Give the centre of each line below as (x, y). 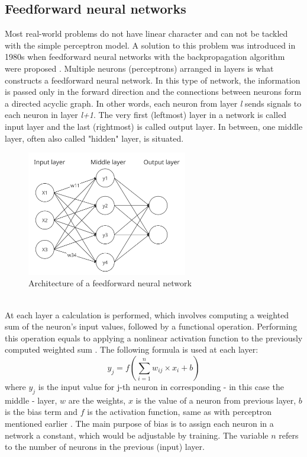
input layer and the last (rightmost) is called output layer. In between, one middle (154, 126)
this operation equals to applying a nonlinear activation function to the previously (154, 338)
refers (289, 435)
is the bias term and (41, 412)
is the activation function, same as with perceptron (180, 412)
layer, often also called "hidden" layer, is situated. (94, 138)
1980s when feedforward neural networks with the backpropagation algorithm (145, 57)
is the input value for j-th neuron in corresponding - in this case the (161, 386)
